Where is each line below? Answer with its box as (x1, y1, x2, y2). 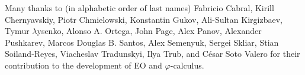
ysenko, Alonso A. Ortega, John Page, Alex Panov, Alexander (37, 25, 262, 37)
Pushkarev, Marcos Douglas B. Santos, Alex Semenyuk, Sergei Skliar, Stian (5, 36, 279, 48)
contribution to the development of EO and (5, 59, 162, 71)
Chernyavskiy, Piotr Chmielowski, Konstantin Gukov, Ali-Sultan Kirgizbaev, (5, 13, 282, 25)
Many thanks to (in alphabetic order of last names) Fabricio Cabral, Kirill (5, 2, 274, 13)
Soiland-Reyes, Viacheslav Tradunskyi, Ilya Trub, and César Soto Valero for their (5, 47, 300, 60)
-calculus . (170, 59, 204, 71)
